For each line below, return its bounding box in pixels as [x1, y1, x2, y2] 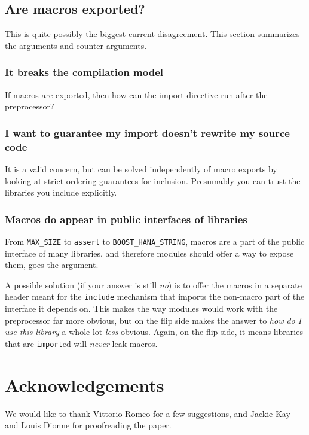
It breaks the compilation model [5, 65, 163, 80]
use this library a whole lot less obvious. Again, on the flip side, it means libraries [5, 326, 303, 338]
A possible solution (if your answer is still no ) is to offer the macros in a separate [5, 278, 302, 291]
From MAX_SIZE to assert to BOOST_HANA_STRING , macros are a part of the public [5, 235, 305, 247]
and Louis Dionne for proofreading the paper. [5, 419, 172, 431]
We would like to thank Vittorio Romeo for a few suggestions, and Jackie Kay [5, 407, 290, 419]
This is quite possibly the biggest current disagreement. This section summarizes [5, 28, 300, 40]
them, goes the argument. [5, 258, 99, 271]
